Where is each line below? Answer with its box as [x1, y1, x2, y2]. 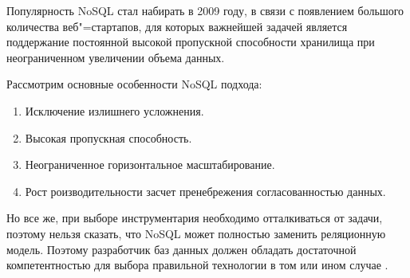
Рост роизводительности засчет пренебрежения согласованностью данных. [25, 182, 386, 199]
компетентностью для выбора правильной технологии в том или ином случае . [6, 256, 388, 273]
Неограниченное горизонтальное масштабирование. [25, 156, 275, 173]
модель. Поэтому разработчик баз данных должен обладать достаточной [6, 241, 357, 257]
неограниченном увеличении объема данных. [6, 49, 225, 65]
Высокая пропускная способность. [25, 129, 192, 146]
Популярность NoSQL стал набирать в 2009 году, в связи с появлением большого [6, 2, 404, 18]
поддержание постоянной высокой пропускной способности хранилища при [6, 33, 375, 50]
